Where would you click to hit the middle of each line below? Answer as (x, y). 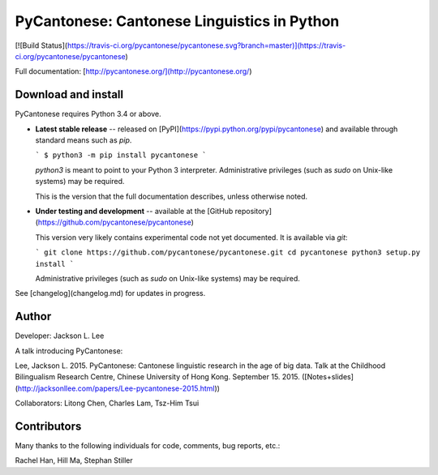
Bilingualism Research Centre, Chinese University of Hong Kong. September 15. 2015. (157, 377)
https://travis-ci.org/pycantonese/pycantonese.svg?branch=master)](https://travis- (206, 45)
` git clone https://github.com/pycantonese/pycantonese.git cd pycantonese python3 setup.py (228, 252)
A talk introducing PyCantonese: (69, 351)
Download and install (69, 94)
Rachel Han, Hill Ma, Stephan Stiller (74, 460)
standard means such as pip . (84, 140)
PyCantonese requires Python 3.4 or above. (88, 114)
